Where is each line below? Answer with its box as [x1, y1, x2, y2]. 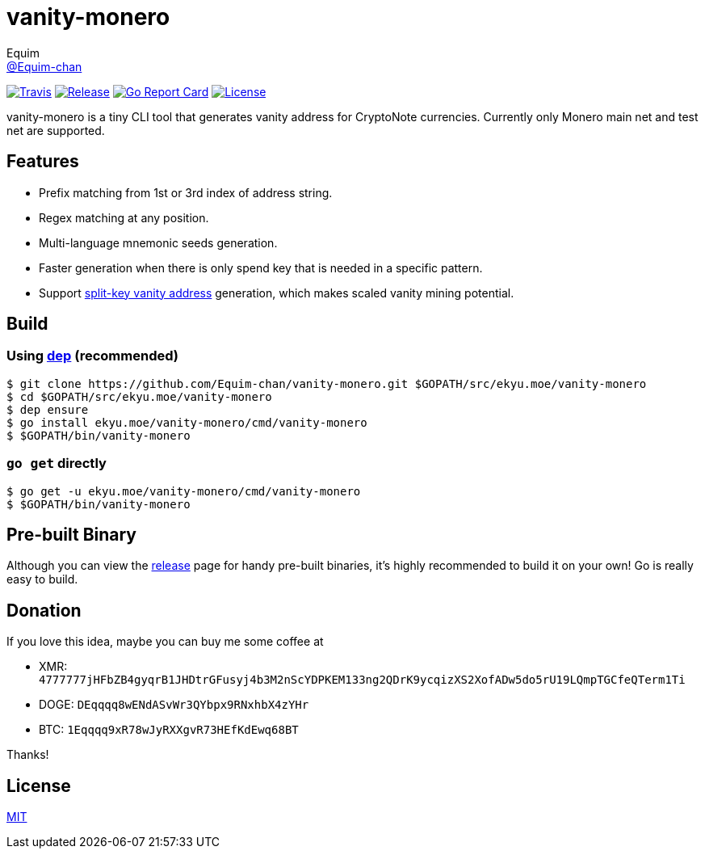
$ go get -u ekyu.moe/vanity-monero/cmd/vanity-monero [6, 484, 361, 498]
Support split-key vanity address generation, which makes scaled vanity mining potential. [39, 285, 514, 300]
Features [6, 151, 79, 172]
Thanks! [6, 748, 49, 762]
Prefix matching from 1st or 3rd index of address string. [39, 185, 333, 200]
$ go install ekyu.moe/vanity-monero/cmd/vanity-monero [6, 415, 367, 429]
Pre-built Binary [6, 524, 137, 545]
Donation [6, 600, 82, 621]
